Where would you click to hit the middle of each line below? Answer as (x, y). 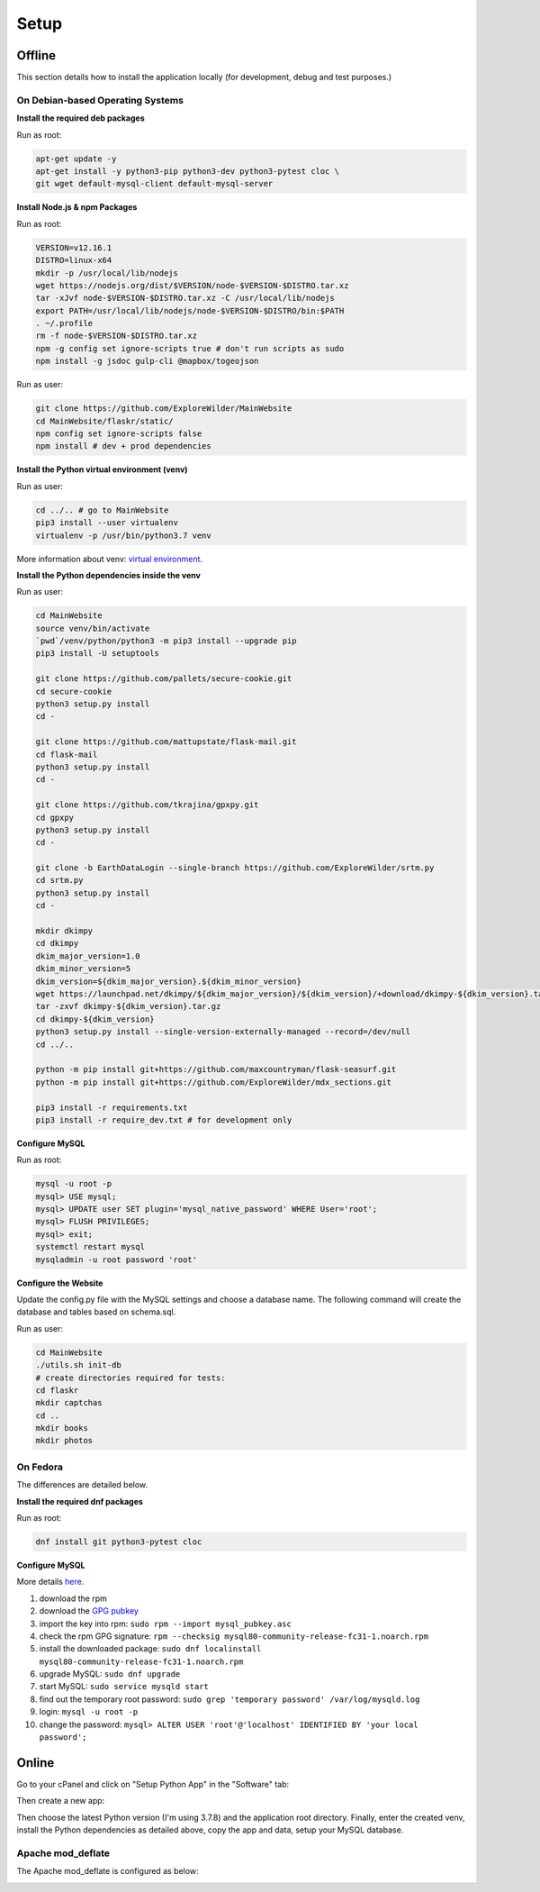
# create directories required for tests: (130, 1378)
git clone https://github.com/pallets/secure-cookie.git (164, 679)
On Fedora (40, 1467)
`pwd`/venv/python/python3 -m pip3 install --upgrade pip (166, 641)
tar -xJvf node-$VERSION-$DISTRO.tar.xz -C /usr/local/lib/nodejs (185, 298)
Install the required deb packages (81, 118)
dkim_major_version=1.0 (88, 956)
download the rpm (73, 1598)
